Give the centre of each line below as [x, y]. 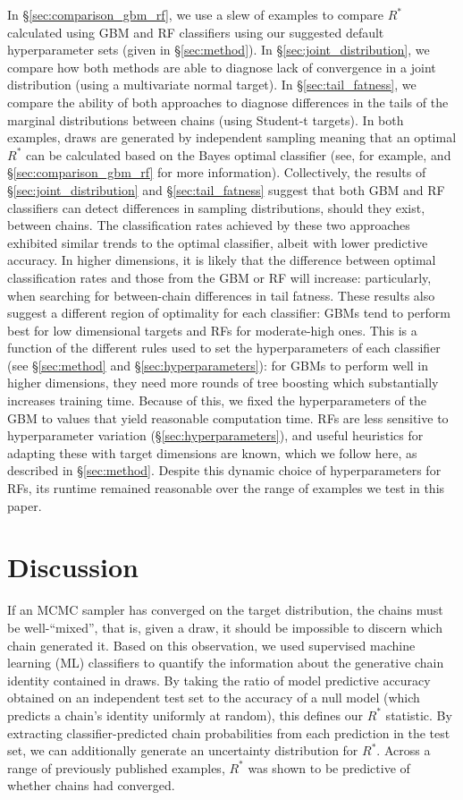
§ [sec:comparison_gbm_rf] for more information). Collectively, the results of [217, 172]
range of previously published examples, [116, 767]
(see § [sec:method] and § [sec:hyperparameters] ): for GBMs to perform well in [218, 365]
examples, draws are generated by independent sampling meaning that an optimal [232, 137]
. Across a [404, 750]
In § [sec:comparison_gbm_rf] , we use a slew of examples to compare [196, 14]
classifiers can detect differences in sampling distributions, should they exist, [216, 207]
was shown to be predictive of [329, 767]
